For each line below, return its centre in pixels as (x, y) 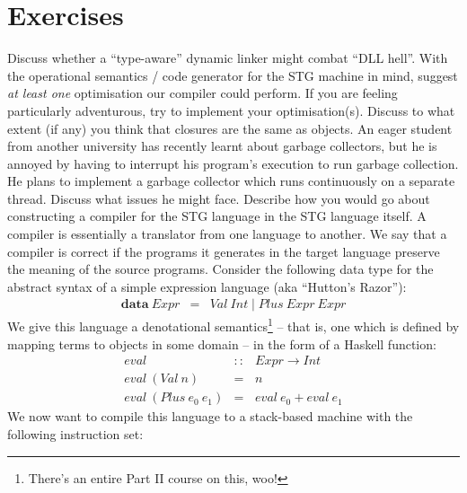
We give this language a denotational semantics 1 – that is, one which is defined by (233, 325)
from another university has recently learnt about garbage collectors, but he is (222, 146)
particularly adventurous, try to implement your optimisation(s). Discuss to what (231, 110)
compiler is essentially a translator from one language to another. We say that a (227, 234)
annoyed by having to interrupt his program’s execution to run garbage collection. (233, 163)
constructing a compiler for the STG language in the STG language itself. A (217, 216)
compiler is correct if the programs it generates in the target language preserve (224, 251)
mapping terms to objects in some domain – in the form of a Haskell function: (222, 343)
